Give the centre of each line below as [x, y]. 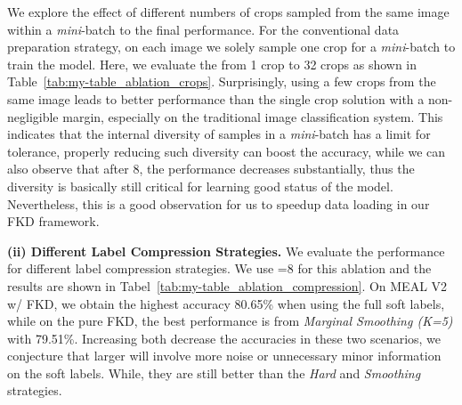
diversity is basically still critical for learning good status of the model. [200, 186]
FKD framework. [53, 221]
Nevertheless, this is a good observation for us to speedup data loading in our [219, 203]
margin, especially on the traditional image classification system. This [253, 116]
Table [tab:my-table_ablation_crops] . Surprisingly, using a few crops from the [222, 81]
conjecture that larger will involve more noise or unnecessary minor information [224, 356]
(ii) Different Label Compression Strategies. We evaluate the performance [226, 251]
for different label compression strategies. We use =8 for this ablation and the [219, 268]
